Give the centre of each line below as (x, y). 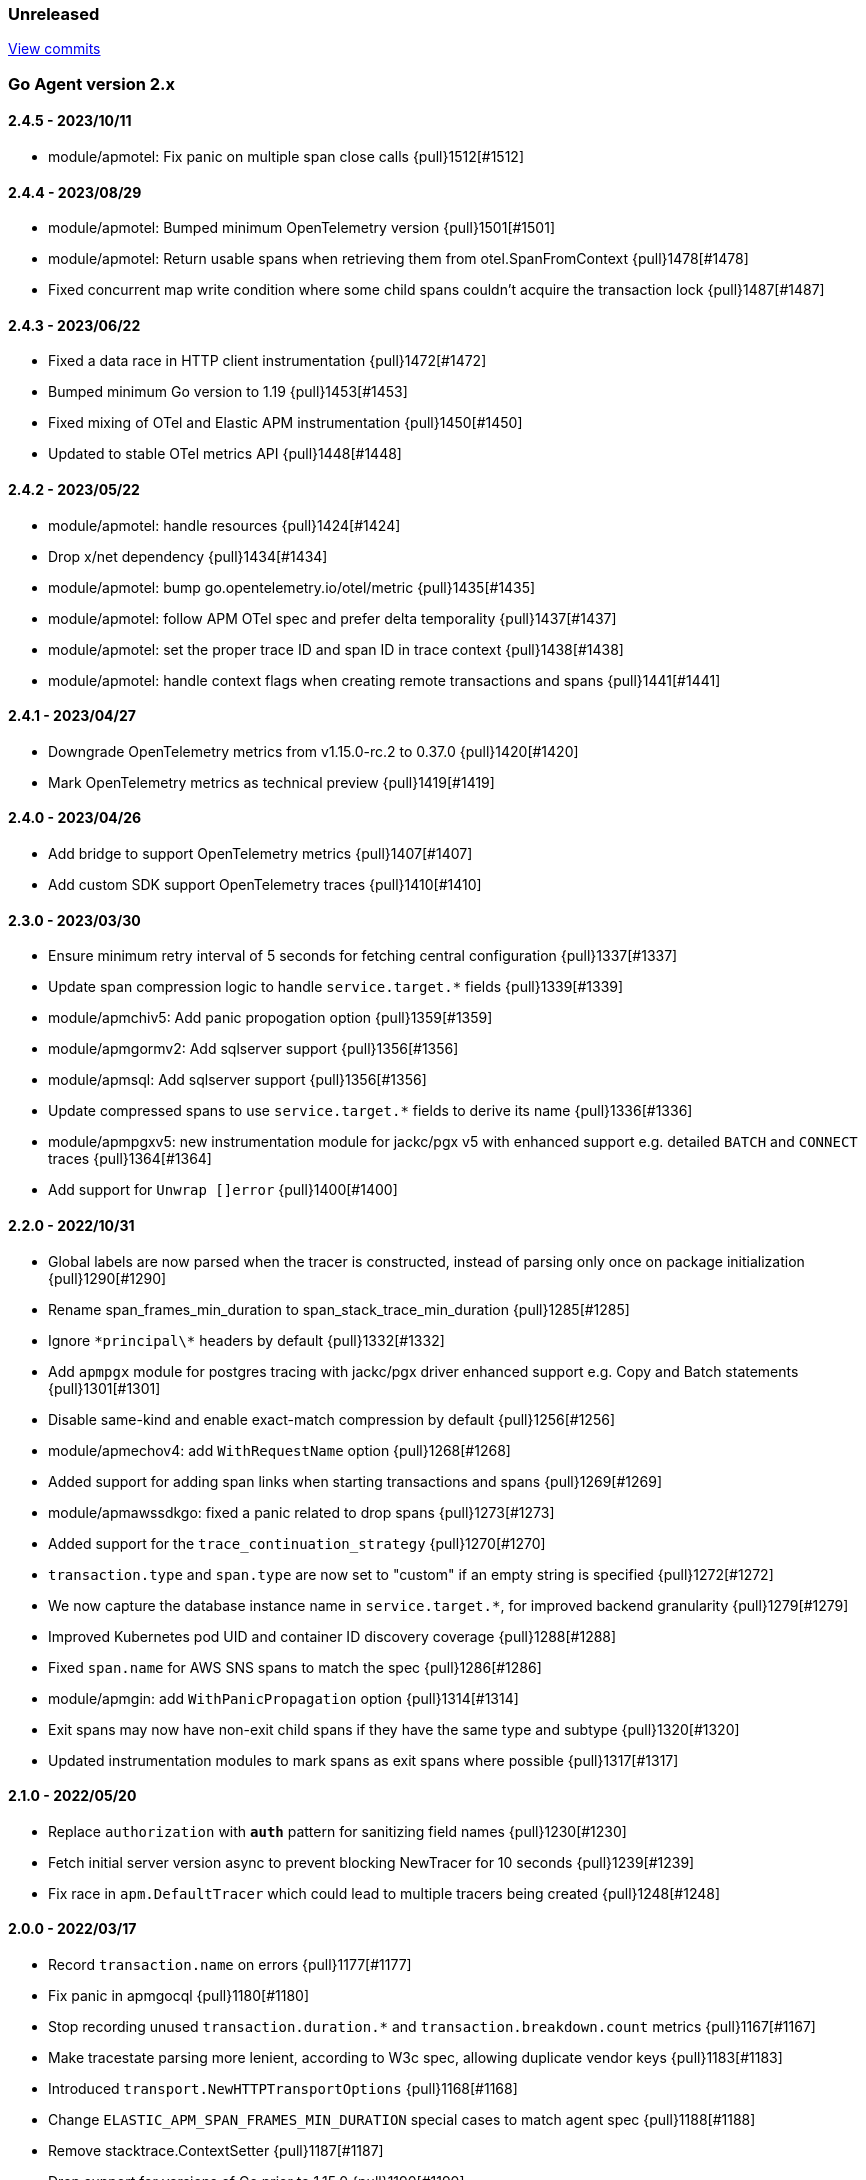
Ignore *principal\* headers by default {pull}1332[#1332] (246, 1340)
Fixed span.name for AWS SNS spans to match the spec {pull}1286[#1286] (295, 1667)
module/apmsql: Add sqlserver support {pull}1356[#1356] (237, 1080)
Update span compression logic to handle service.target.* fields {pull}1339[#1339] (336, 987)
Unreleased (54, 14)
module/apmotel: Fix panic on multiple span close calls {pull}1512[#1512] (286, 156)
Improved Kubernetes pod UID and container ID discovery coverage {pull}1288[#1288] (332, 1636)
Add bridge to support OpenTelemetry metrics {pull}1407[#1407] (260, 854)
